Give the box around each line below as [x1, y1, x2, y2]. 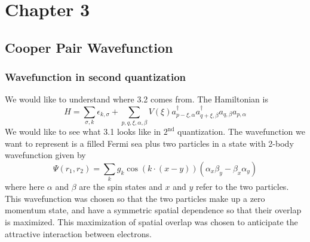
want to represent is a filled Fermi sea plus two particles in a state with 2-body [5, 137, 294, 149]
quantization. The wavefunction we [177, 125, 305, 138]
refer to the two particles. [195, 180, 289, 193]
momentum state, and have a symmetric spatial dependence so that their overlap [5, 204, 302, 216]
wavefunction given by [5, 149, 86, 161]
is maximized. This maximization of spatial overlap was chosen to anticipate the [5, 216, 298, 228]
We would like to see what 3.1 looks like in [5, 125, 161, 138]
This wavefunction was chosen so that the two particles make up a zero [5, 192, 265, 204]
